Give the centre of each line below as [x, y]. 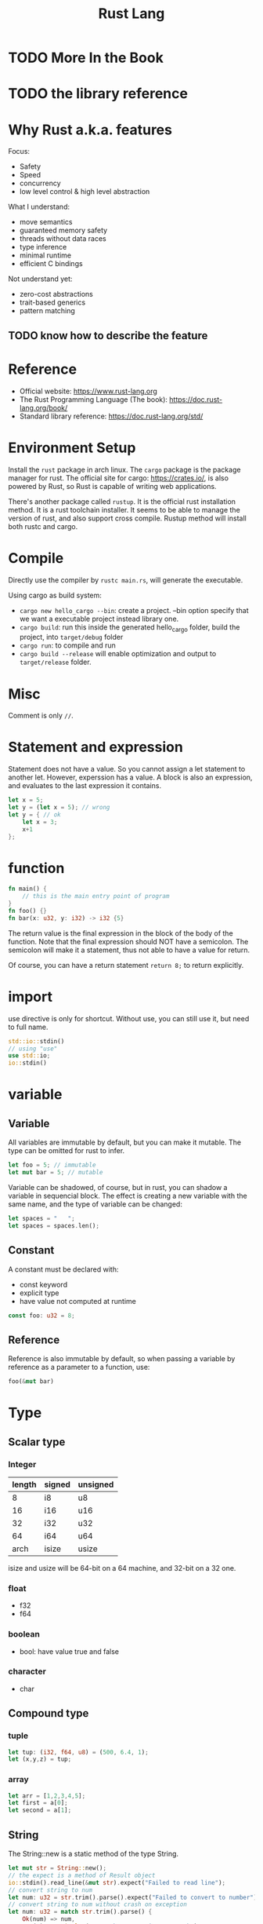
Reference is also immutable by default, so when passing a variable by [122, 1359]
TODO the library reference [98, 94]
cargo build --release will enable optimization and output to [118, 654]
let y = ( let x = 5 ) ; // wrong [59, 808]
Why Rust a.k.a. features [90, 130]
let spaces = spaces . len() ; [54, 1225]
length [24, 1484]
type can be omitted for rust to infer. [67, 1151]
